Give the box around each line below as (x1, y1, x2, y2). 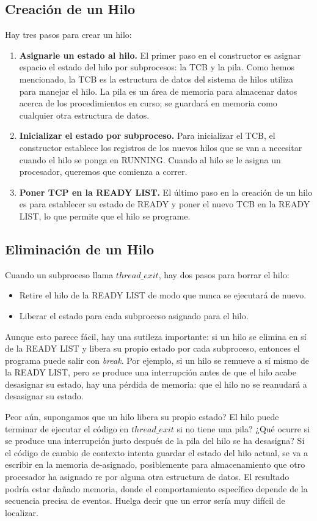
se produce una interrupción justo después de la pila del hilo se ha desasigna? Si (5, 434, 305, 447)
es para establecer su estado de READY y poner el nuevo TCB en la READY (19, 198, 310, 210)
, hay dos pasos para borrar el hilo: (158, 268, 290, 281)
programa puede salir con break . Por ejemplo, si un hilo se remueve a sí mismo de (5, 353, 309, 366)
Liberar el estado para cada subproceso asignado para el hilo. (19, 309, 249, 322)
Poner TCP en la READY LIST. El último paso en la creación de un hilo (19, 185, 313, 198)
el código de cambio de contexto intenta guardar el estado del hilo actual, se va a (5, 446, 308, 459)
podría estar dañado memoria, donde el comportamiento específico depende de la (5, 482, 308, 495)
